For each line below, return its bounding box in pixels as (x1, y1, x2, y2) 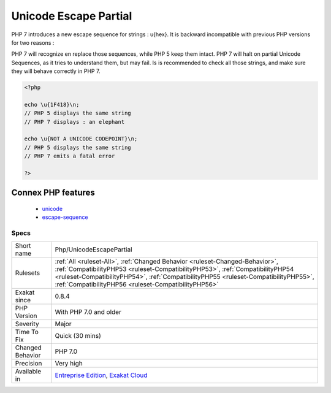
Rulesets (15, 269, 40, 277)
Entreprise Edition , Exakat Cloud (55, 371, 148, 380)
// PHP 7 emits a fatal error (24, 153, 115, 159)
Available (15, 367, 42, 375)
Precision (15, 359, 42, 367)
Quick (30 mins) (55, 331, 101, 340)
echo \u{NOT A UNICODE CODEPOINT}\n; (24, 135, 138, 142)
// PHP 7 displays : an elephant (24, 118, 125, 125)
